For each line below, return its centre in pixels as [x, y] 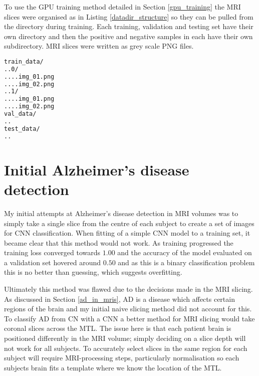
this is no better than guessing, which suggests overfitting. [93, 272]
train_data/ [24, 61]
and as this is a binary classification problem [186, 262]
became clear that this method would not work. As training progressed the [119, 242]
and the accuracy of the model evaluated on [185, 252]
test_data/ [22, 129]
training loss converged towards [52, 252]
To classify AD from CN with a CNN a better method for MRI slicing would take [129, 318]
